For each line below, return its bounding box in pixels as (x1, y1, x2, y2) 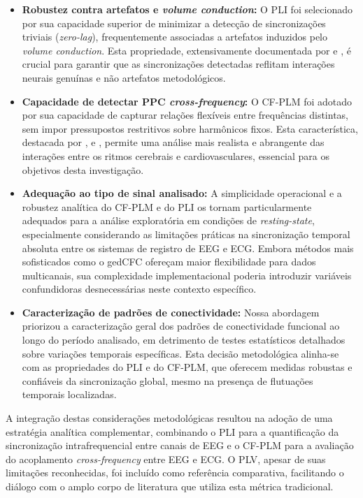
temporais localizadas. (22, 387, 117, 402)
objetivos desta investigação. (22, 162, 144, 177)
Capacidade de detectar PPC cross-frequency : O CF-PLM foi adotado (22, 94, 353, 108)
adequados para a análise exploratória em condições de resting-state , (22, 213, 315, 228)
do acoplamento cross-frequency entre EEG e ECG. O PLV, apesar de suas (6, 451, 326, 466)
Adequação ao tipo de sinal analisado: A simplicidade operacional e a (22, 186, 342, 200)
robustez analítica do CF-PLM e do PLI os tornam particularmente (22, 199, 312, 214)
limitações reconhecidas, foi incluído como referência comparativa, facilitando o (6, 465, 344, 480)
